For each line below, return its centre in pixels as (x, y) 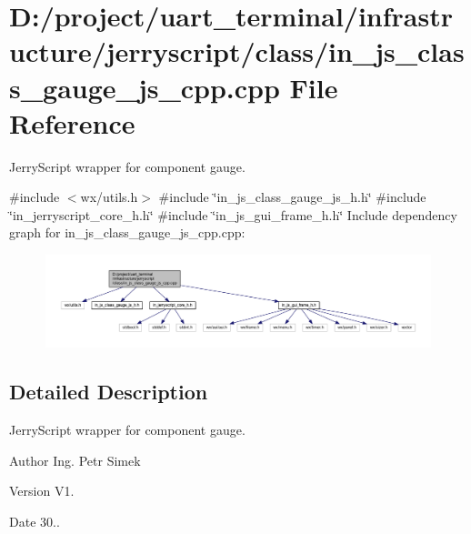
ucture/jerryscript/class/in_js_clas (237, 51)
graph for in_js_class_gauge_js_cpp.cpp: (127, 232)
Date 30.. (35, 521)
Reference (72, 122)
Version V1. (42, 491)
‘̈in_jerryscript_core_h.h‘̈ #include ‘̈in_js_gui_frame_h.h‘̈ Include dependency (233, 214)
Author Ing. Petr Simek (75, 460)
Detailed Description (109, 392)
